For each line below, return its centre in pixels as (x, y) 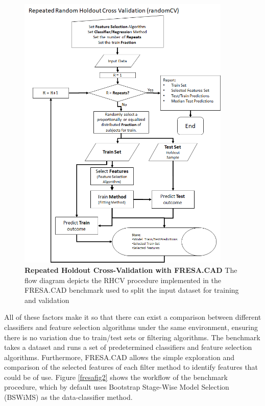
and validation (47, 300)
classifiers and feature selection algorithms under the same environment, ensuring (131, 327)
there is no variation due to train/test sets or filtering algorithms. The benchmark (132, 337)
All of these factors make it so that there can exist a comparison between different (133, 317)
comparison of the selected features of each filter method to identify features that (131, 367)
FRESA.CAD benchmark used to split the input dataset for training (132, 290)
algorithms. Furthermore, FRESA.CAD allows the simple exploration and (119, 357)
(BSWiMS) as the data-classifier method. (68, 397)
